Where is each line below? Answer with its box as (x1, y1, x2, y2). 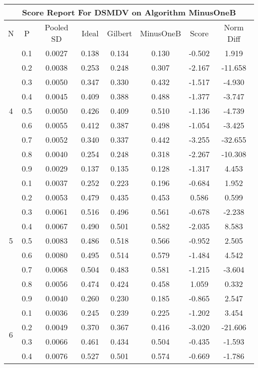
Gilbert (107, 27, 132, 39)
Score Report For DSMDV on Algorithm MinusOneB (22, 6, 236, 18)
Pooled (45, 21, 68, 33)
